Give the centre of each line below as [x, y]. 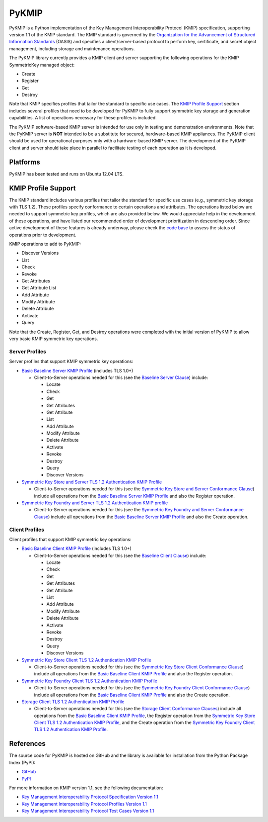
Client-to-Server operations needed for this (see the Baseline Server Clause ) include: [121, 377]
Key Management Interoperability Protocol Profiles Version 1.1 [84, 804]
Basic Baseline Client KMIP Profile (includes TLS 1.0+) [76, 548]
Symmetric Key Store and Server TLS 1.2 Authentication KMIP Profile [92, 482]
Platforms [25, 162]
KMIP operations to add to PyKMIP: [45, 244]
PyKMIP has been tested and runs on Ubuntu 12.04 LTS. [67, 174]
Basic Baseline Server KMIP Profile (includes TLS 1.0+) [77, 370]
